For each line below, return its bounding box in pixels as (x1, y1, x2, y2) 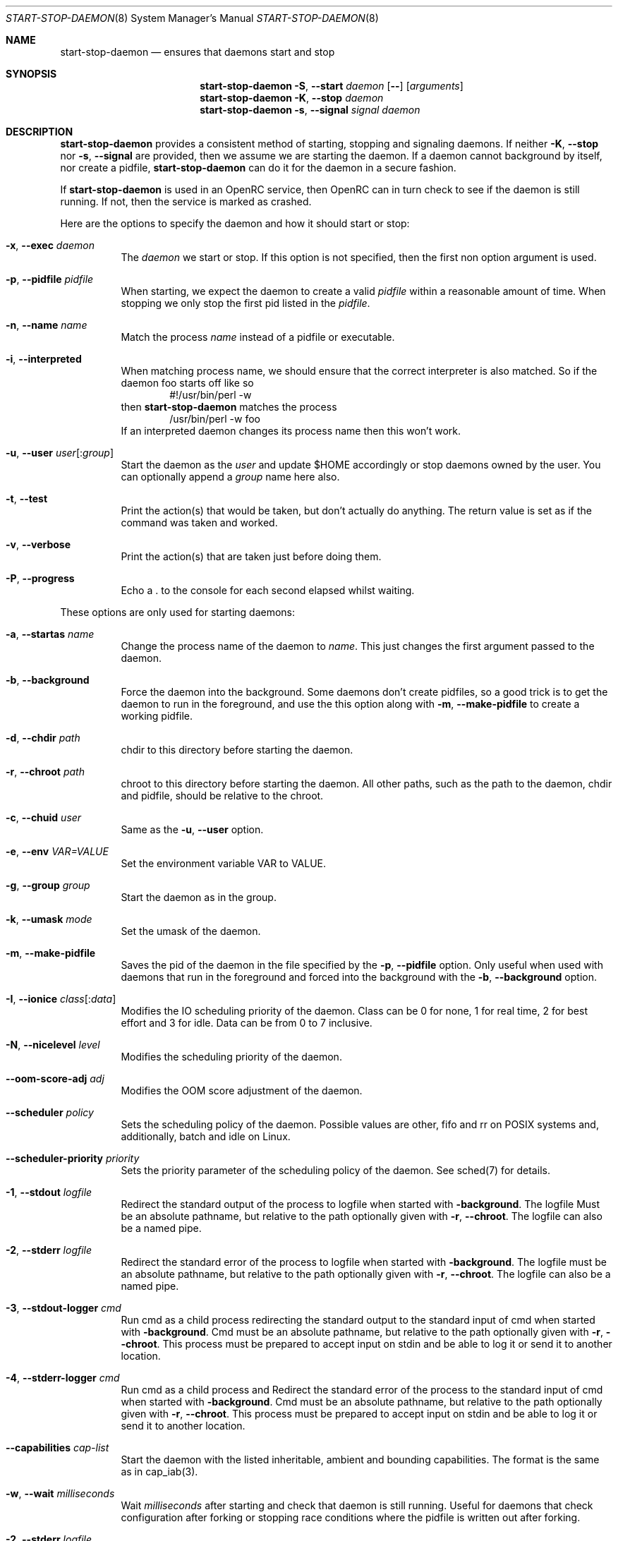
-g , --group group (6, 879, 90, 891)
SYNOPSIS (6, 68, 57, 80)
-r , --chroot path (6, 766, 85, 778)
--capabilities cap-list (6, 1442, 109, 1454)
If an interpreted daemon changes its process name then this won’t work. (121, 425, 461, 437)
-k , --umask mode (6, 913, 92, 925)
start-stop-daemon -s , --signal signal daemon (200, 104, 420, 116)
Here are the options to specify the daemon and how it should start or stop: (60, 217, 410, 229)
